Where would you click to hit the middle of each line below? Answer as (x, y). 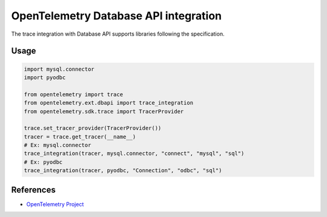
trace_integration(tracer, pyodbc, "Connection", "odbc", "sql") (123, 170)
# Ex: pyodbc (43, 162)
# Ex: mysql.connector (58, 145)
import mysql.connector (59, 69)
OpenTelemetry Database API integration (117, 16)
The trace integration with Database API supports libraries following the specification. (118, 34)
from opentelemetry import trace (74, 94)
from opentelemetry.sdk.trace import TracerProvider (104, 111)
